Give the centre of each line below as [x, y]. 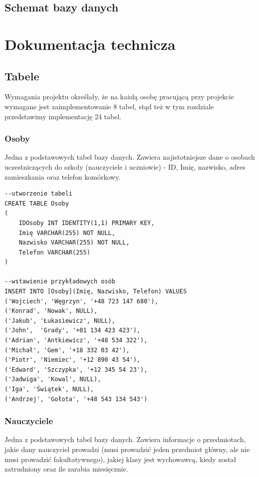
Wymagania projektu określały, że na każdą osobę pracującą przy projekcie [119, 97]
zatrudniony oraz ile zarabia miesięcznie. [66, 469]
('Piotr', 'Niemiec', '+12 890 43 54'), [73, 360]
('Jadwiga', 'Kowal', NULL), [53, 379]
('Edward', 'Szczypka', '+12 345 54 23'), [76, 369]
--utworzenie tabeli [39, 194]
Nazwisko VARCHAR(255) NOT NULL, [74, 243]
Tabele [22, 76]
